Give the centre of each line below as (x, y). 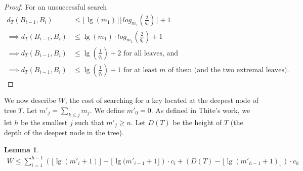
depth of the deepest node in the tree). (64, 132)
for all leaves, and (151, 53)
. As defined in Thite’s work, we (201, 110)
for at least (140, 70)
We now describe (30, 100)
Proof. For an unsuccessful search (56, 7)
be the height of (197, 122)
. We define (107, 110)
